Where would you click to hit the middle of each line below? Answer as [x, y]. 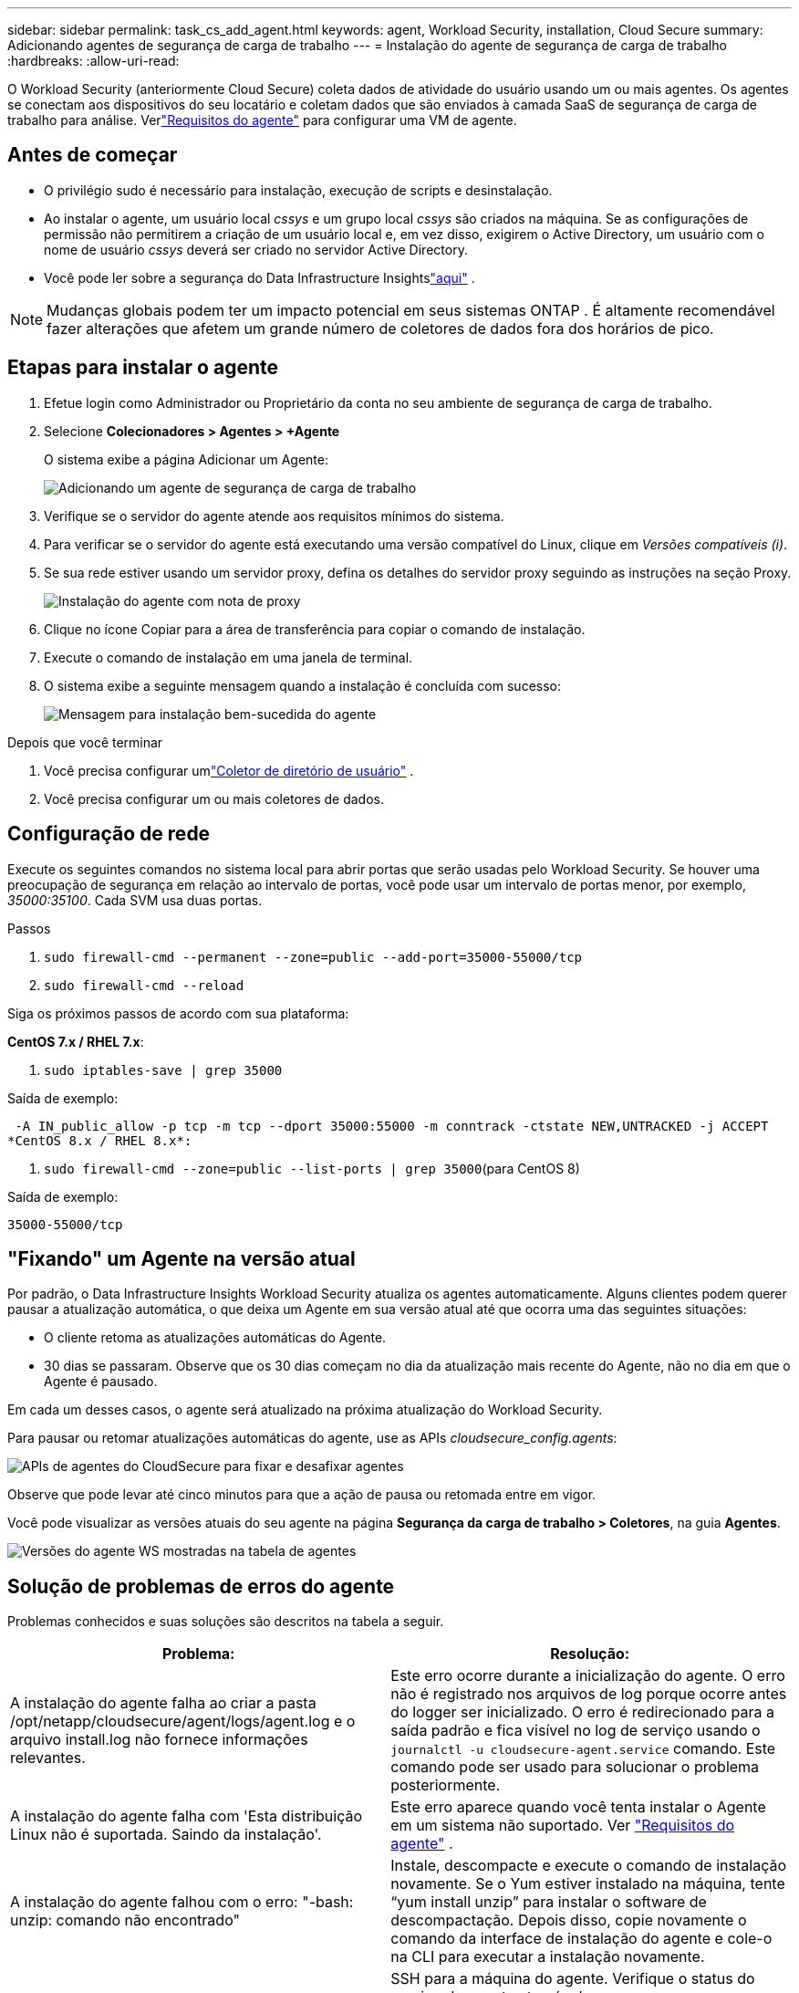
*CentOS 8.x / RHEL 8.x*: [100, 1140]
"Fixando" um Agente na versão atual [182, 1258]
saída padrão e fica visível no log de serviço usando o [576, 1731]
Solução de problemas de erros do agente [201, 1586]
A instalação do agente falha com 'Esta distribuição [187, 1816]
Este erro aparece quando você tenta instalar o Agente [578, 1807]
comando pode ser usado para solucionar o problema [575, 1767]
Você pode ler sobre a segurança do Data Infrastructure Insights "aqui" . [259, 277]
